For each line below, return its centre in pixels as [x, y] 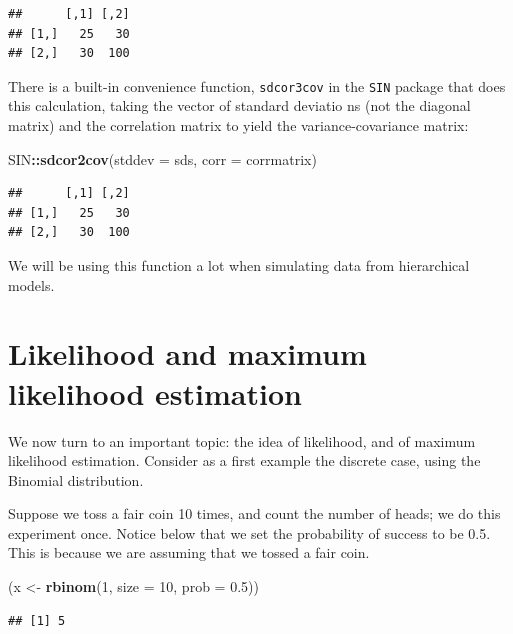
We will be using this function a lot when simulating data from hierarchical [239, 265]
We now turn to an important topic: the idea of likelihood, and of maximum [242, 440]
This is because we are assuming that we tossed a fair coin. [189, 552]
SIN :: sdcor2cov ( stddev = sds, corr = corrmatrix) [162, 158]
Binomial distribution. [76, 479]
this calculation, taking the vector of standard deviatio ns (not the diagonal [239, 105]
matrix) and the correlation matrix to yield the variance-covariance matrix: [238, 125]
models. [31, 284]
